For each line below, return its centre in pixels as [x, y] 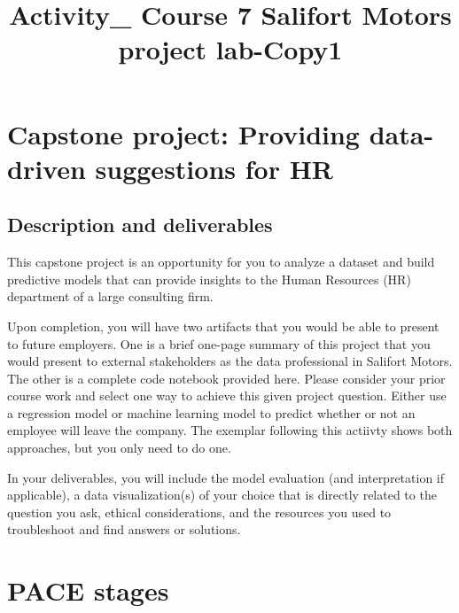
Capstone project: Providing [183, 133]
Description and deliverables [140, 225]
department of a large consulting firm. [110, 296]
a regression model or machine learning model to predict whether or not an [211, 412]
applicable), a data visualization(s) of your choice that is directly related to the [222, 495]
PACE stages [88, 590]
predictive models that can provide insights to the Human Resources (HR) [209, 279]
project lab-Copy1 [230, 49]
